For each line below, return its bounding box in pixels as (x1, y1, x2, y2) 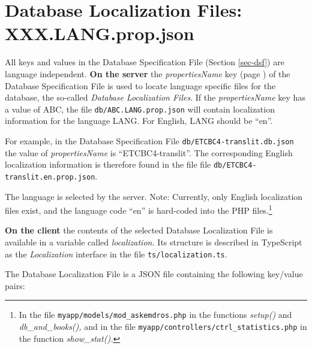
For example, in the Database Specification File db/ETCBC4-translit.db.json (5, 134, 294, 147)
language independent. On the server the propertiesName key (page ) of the (5, 67, 290, 80)
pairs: (5, 279, 25, 292)
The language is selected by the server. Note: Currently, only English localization (5, 190, 303, 202)
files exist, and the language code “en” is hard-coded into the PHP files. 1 (5, 202, 272, 216)
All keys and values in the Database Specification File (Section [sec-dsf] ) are (5, 56, 284, 68)
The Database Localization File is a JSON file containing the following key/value (5, 268, 303, 280)
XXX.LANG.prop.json (5, 21, 194, 45)
